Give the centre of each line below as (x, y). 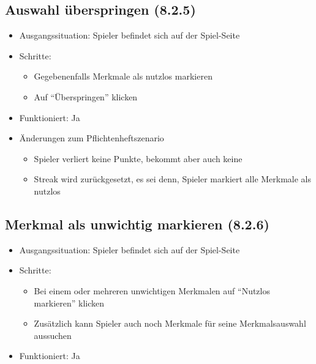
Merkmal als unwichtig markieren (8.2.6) (137, 224)
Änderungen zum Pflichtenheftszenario (92, 138)
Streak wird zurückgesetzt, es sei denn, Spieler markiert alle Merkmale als (173, 179)
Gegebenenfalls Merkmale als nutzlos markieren (123, 76)
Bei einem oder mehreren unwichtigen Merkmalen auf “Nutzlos (152, 290)
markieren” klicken (69, 303)
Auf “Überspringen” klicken (86, 96)
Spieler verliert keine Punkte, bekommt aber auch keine (138, 158)
